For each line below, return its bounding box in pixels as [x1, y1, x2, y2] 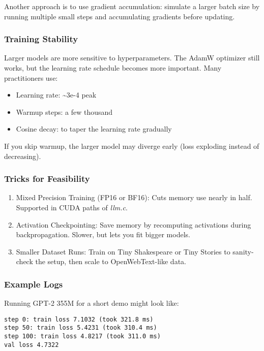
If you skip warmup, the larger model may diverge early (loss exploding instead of [4, 140, 259, 151]
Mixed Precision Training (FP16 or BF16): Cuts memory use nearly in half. [16, 192, 252, 203]
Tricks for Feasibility [4, 172, 90, 185]
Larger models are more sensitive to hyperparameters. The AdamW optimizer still [4, 52, 260, 63]
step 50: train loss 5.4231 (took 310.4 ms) [4, 324, 157, 332]
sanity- [232, 246, 254, 257]
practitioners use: [4, 72, 58, 83]
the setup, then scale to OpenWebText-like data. [35, 256, 186, 267]
